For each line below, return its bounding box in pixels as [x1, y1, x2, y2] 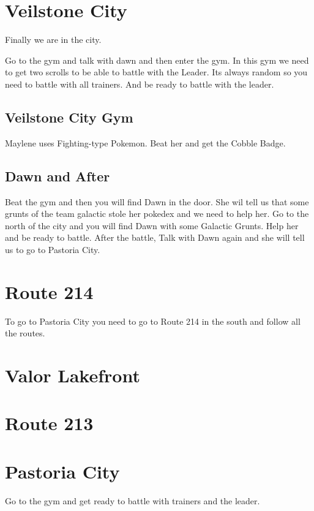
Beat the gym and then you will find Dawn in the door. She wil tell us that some [5, 195, 309, 208]
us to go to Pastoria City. [5, 243, 100, 255]
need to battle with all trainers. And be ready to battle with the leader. [5, 77, 274, 90]
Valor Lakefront [5, 362, 140, 387]
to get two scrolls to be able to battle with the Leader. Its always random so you [5, 66, 308, 78]
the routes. [5, 327, 45, 339]
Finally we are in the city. [5, 33, 102, 46]
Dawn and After [5, 166, 110, 185]
